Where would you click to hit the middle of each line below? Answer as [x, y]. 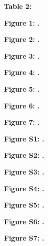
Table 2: [18, 6]
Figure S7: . [24, 238]
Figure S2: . [24, 155]
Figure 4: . [22, 72]
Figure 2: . [22, 39]
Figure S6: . [24, 221]
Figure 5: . [22, 88]
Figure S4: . [24, 188]
